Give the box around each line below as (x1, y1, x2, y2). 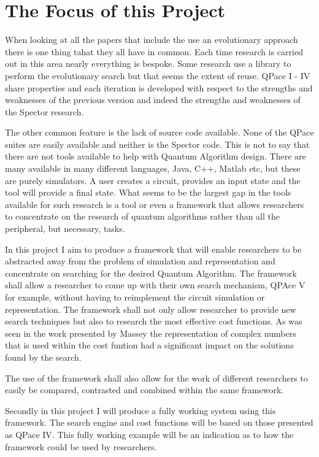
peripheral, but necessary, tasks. (5, 222, 125, 235)
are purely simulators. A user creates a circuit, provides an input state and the (5, 174, 301, 186)
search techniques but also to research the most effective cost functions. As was (5, 315, 302, 328)
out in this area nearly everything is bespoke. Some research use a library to (5, 57, 291, 70)
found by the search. (5, 350, 82, 363)
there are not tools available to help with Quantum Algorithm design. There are (5, 150, 306, 163)
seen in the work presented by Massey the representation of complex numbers (5, 326, 296, 339)
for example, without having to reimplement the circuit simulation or (5, 291, 265, 303)
